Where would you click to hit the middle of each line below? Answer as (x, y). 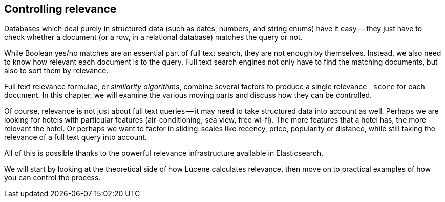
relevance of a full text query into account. (76, 137)
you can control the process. (52, 178)
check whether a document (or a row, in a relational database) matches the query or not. (153, 37)
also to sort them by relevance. (56, 71)
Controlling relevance (60, 9)
